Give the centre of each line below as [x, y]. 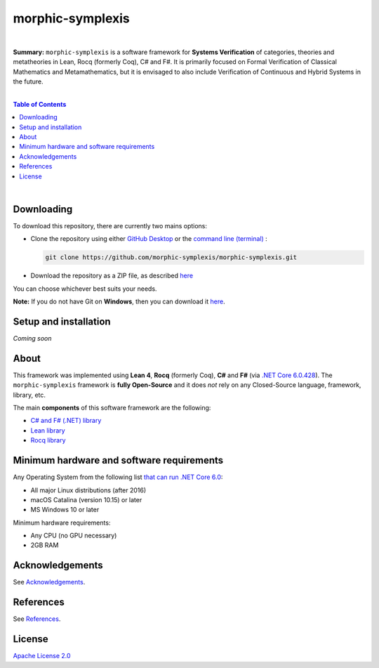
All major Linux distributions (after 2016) [88, 490]
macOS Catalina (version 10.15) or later [86, 499]
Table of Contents [40, 104]
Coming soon [32, 338]
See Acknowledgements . [49, 582]
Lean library [48, 430]
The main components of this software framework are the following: [112, 408]
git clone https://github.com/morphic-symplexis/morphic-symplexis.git [171, 257]
